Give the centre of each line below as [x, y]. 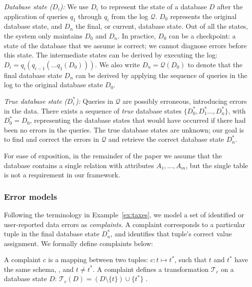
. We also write [117, 64]
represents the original [203, 16]
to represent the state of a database [154, 6]
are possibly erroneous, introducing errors [185, 101]
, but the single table [217, 165]
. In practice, [137, 35]
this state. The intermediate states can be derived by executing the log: [111, 55]
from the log [130, 16]
